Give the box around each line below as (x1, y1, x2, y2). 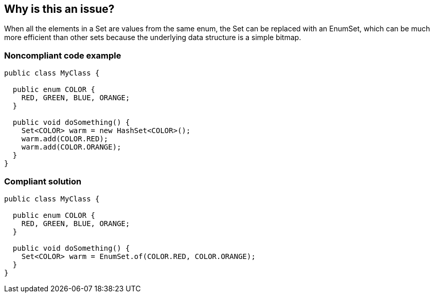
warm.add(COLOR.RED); (21, 135, 109, 143)
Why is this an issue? (4, 3, 115, 15)
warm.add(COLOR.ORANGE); (21, 143, 121, 152)
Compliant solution (4, 176, 82, 187)
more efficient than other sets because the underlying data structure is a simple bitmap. (4, 33, 301, 42)
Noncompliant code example (4, 50, 121, 61)
